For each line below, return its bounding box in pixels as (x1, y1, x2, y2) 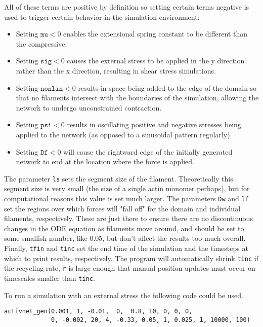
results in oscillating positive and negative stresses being (67, 119, 241, 130)
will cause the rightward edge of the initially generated (63, 146, 233, 157)
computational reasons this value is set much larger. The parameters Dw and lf (4, 193, 249, 203)
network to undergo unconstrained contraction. (16, 102, 162, 113)
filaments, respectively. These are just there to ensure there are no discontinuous (4, 213, 253, 224)
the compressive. (16, 38, 67, 49)
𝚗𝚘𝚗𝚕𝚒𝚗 (40, 85, 63, 92)
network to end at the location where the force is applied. (16, 156, 194, 167)
